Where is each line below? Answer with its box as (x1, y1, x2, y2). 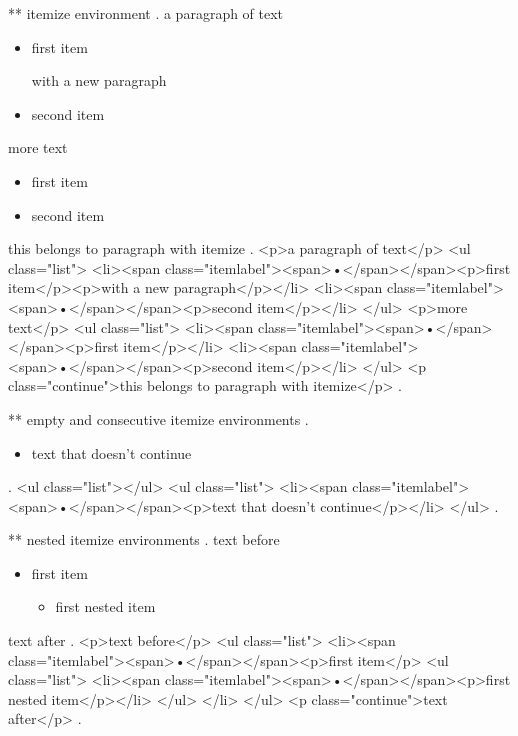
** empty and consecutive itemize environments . (8, 408, 309, 429)
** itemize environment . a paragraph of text (8, 3, 284, 23)
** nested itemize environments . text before (8, 529, 280, 550)
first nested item (55, 596, 156, 617)
